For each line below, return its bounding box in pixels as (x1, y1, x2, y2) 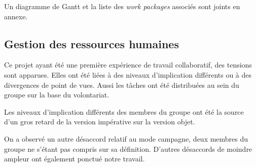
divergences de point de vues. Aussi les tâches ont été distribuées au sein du (4, 79, 239, 90)
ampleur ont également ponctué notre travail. (4, 153, 145, 164)
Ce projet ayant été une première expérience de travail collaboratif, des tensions (4, 59, 252, 70)
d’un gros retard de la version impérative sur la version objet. (4, 116, 195, 127)
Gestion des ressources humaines (4, 36, 179, 51)
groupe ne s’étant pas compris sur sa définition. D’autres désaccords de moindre (4, 143, 252, 154)
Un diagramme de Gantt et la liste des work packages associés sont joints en (4, 1, 240, 11)
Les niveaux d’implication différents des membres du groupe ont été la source (4, 106, 244, 117)
